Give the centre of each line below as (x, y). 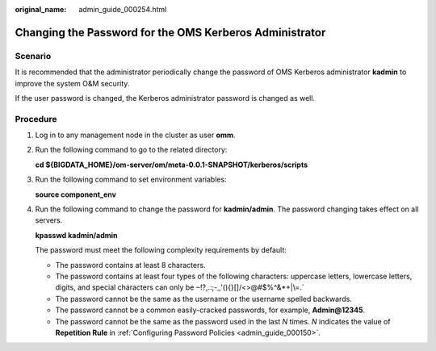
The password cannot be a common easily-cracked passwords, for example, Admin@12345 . (210, 310)
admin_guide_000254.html (123, 9)
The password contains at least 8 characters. (130, 265)
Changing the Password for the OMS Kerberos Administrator (170, 32)
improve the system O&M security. (72, 83)
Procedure (36, 119)
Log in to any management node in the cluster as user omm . (135, 135)
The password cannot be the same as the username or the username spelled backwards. (204, 299)
